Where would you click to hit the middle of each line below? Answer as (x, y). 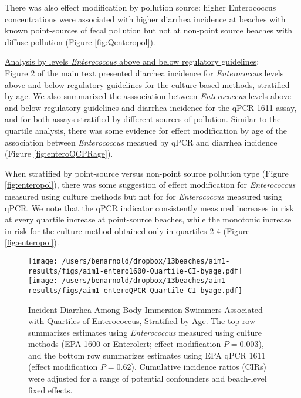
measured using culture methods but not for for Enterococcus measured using (143, 196)
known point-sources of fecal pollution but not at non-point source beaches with (149, 30)
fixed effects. (50, 389)
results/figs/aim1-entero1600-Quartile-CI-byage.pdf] (136, 271)
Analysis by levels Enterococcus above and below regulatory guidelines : (132, 61)
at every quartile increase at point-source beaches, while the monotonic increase (148, 219)
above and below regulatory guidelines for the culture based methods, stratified (147, 84)
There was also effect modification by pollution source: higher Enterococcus (141, 7)
